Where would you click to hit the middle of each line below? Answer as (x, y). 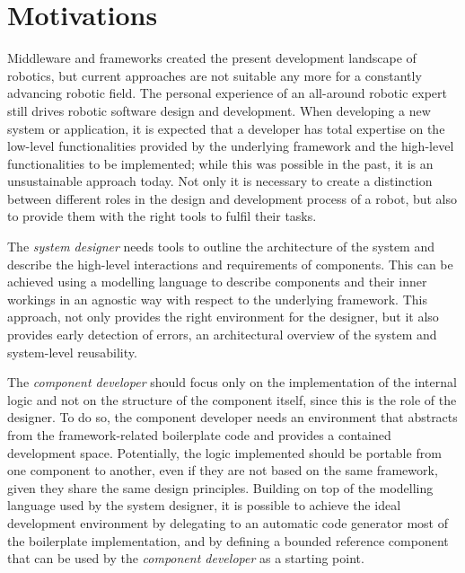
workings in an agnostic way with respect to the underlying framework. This (217, 299)
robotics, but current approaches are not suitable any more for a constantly (215, 75)
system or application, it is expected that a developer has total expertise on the (226, 128)
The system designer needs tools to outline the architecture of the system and (221, 247)
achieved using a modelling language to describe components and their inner (217, 282)
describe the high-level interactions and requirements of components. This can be (230, 264)
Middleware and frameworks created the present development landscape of (212, 58)
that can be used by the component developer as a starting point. (186, 558)
